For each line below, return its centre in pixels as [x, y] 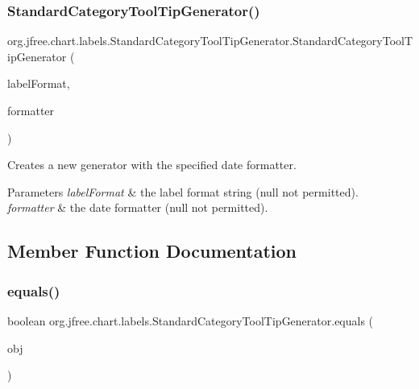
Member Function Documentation [152, 251]
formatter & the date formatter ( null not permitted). [138, 207]
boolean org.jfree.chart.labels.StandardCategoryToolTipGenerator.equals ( [191, 320]
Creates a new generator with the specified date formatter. [152, 165]
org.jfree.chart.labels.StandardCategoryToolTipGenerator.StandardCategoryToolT [210, 41]
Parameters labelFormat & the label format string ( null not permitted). [183, 191]
